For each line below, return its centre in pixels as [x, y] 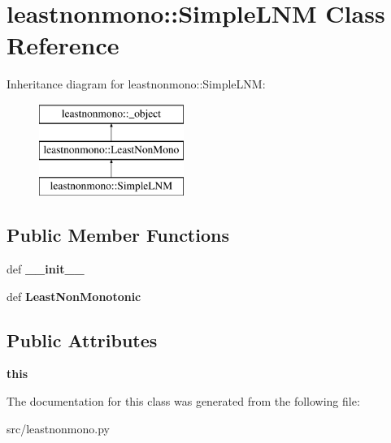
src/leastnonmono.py [58, 428]
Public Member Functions [118, 235]
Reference [63, 45]
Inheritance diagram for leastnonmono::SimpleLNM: [136, 84]
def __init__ [46, 269]
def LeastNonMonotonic [74, 296]
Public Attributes [82, 340]
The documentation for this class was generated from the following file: [183, 401]
